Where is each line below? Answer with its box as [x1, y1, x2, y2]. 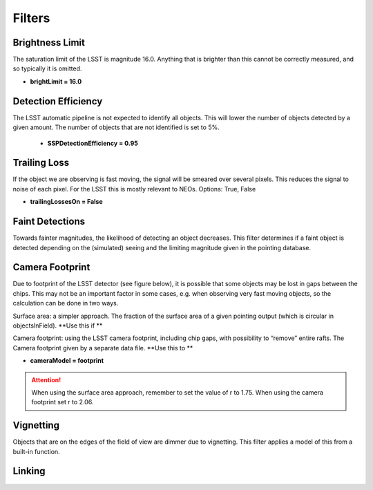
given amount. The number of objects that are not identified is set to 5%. [12, 123, 220, 131]
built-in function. [12, 447, 60, 455]
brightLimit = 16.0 [30, 77, 82, 86]
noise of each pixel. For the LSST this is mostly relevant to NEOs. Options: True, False [12, 185, 256, 193]
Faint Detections [12, 216, 86, 227]
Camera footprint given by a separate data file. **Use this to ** [12, 343, 193, 352]
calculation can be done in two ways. [12, 299, 119, 308]
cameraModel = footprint [30, 357, 104, 365]
